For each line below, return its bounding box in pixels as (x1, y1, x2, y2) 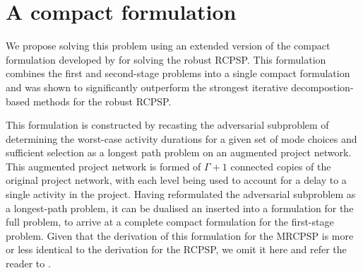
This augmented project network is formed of (6, 158, 201, 173)
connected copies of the (230, 158, 331, 173)
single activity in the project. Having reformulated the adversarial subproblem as (6, 187, 356, 202)
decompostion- (291, 79, 354, 94)
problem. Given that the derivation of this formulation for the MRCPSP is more (6, 228, 354, 243)
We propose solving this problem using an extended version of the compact (6, 38, 331, 53)
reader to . (6, 256, 51, 271)
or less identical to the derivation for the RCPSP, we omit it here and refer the (6, 242, 347, 257)
